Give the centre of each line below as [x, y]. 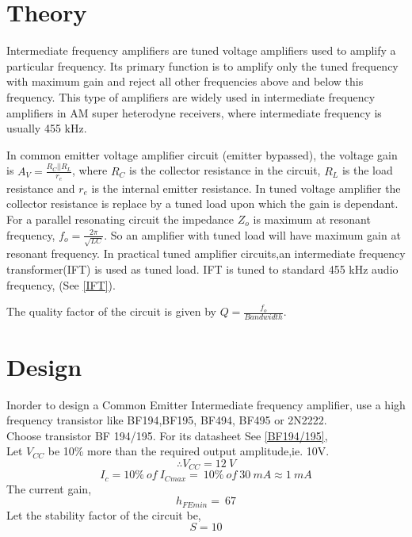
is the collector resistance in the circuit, [225, 170]
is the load [367, 170]
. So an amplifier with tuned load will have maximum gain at [252, 234]
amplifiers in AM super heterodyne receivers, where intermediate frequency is [194, 112]
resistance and [41, 188]
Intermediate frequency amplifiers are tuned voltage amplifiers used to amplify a [201, 50]
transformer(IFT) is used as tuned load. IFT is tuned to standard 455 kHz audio [202, 268]
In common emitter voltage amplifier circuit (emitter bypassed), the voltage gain [202, 154]
